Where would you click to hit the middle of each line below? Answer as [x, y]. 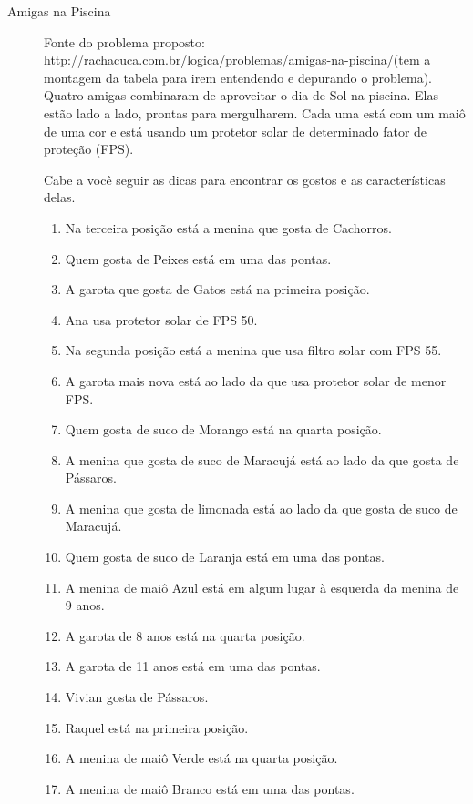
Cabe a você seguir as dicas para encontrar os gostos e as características [245, 179]
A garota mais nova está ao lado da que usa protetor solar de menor [256, 380]
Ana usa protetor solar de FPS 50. [161, 319]
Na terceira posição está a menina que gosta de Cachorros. [228, 227]
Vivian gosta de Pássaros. [137, 697]
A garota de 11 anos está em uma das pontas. [193, 666]
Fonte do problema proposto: [124, 41]
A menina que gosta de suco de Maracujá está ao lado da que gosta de [262, 459]
